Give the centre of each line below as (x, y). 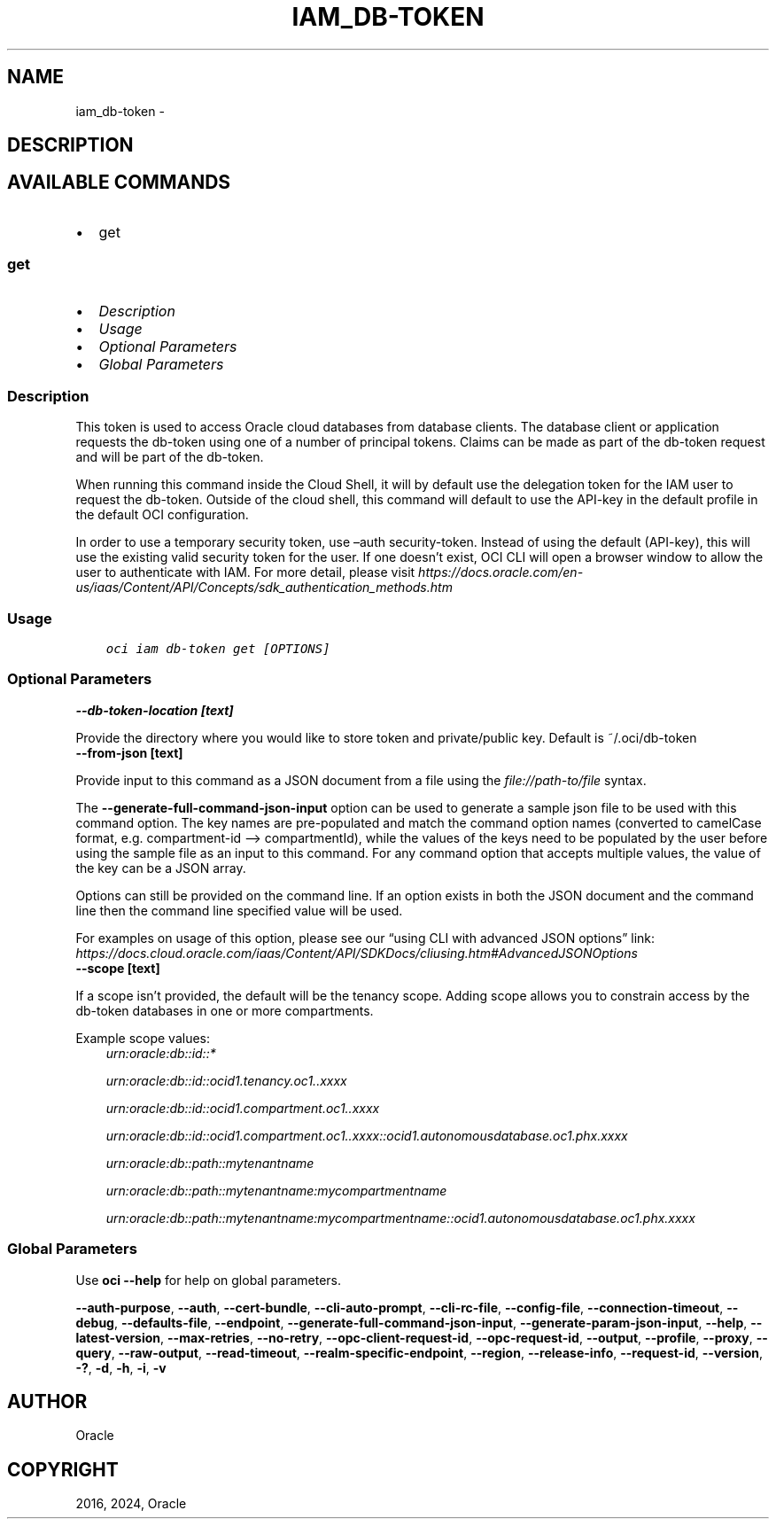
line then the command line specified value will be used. (239, 910)
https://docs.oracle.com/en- (501, 572)
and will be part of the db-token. (170, 457)
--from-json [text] (129, 752)
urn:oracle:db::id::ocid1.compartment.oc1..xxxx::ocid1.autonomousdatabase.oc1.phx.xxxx (367, 1135)
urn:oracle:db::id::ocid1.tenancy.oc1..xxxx (226, 1080)
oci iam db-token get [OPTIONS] (218, 649)
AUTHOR (47, 1402)
